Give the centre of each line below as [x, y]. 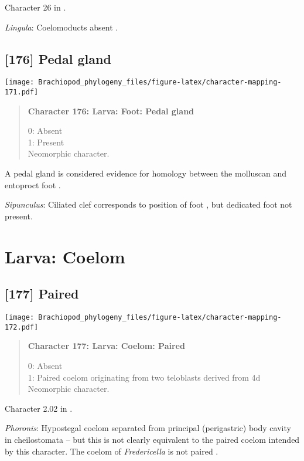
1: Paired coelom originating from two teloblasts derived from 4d [144, 377]
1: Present [46, 142]
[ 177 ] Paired [42, 294]
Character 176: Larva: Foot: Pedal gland [111, 111]
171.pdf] [22, 92]
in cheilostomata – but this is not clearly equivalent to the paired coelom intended [152, 439]
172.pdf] [22, 327]
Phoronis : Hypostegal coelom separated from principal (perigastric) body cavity [148, 428]
